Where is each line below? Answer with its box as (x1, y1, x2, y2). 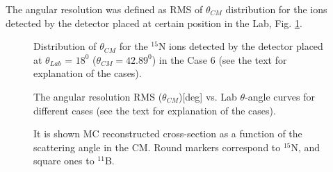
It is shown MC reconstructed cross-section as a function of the (33, 126, 302, 141)
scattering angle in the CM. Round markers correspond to (33, 139, 281, 154)
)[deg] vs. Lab (178, 89, 237, 103)
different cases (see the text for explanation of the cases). (33, 103, 276, 117)
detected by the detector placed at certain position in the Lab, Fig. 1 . (6, 15, 302, 30)
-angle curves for (245, 89, 315, 103)
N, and (291, 139, 320, 154)
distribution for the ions (225, 2, 327, 16)
